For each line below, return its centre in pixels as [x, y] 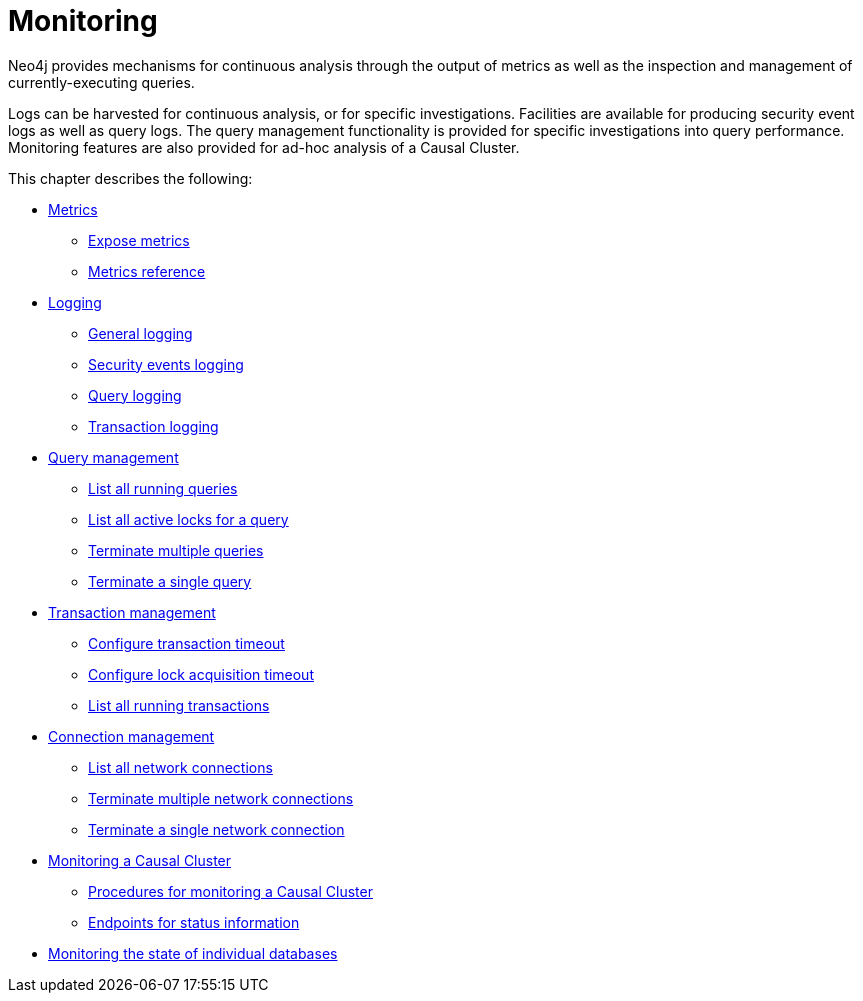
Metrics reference [147, 271]
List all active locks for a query [188, 519]
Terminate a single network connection [216, 829]
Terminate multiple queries [176, 550]
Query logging [135, 395]
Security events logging [166, 364]
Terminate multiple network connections [221, 798]
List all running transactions [179, 705]
